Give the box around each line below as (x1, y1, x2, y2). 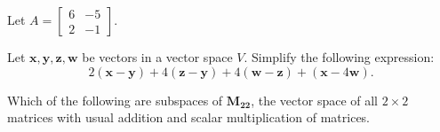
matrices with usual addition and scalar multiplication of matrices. (7, 108, 371, 127)
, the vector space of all (251, 90, 379, 109)
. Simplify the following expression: (244, 48, 435, 66)
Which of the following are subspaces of (7, 90, 223, 109)
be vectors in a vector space (82, 48, 233, 66)
